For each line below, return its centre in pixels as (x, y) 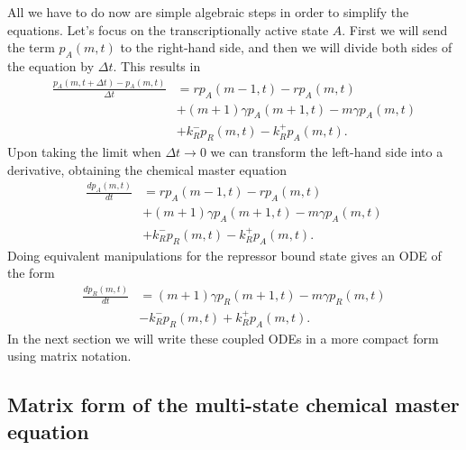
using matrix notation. (69, 356)
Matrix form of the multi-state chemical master (233, 404)
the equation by (51, 65)
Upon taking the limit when (84, 152)
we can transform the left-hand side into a (327, 152)
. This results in (157, 65)
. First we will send (395, 29)
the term (31, 47)
